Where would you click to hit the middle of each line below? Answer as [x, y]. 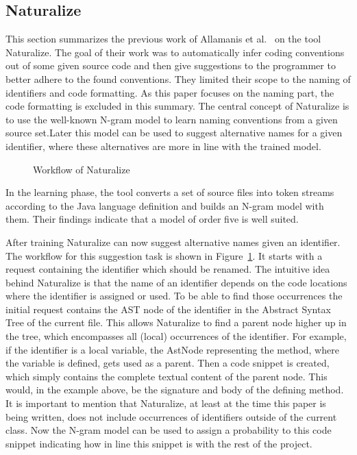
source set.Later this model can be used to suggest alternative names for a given [174, 133]
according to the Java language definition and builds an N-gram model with [165, 205]
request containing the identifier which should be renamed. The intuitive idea [168, 269]
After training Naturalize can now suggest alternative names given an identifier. [173, 242]
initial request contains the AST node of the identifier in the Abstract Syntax [168, 309]
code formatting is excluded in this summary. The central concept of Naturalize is [177, 106]
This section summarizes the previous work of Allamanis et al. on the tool [163, 39]
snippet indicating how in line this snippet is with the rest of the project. [159, 443]
